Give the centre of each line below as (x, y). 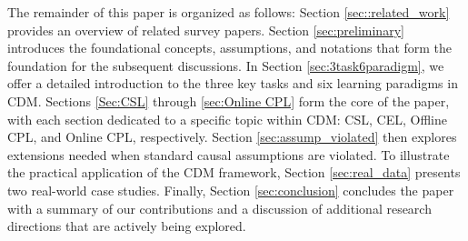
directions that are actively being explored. (127, 226)
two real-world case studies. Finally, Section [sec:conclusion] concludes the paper (231, 190)
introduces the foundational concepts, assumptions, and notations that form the (230, 48)
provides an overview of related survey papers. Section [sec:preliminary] (206, 30)
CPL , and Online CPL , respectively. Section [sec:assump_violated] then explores (232, 137)
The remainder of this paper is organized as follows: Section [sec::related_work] (229, 12)
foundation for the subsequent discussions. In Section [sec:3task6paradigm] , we (226, 65)
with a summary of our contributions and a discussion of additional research (219, 208)
